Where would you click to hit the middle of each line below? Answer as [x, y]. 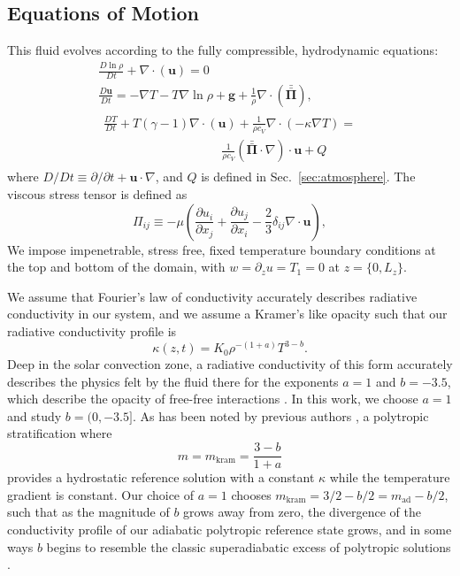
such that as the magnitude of [88, 512]
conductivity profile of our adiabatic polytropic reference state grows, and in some [230, 529]
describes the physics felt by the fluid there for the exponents [173, 381]
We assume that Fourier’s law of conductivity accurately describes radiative [212, 296]
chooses [251, 494]
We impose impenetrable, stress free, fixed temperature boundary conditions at [222, 249]
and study [34, 415]
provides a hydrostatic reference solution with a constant [161, 477]
